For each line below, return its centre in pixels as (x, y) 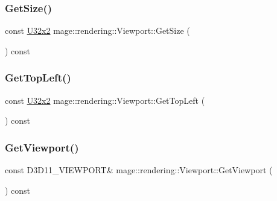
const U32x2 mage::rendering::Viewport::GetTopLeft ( (105, 100)
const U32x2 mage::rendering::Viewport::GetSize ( (97, 30)
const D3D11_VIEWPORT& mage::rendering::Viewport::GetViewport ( (139, 170)
